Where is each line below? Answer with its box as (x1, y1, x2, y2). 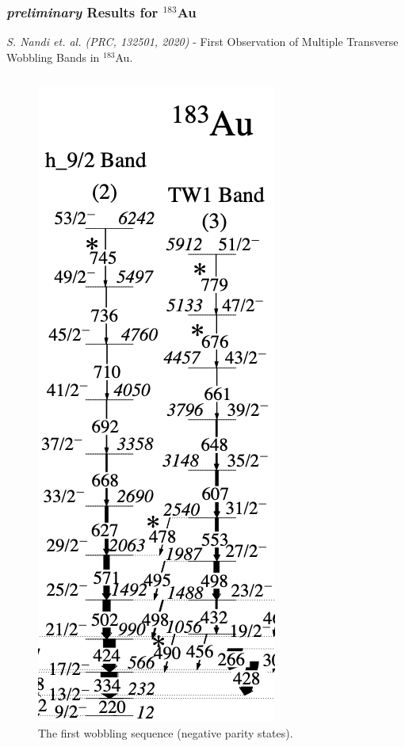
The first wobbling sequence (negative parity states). (38, 725, 293, 741)
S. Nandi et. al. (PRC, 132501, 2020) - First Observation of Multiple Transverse (6, 33, 399, 50)
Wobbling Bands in (6, 48, 100, 65)
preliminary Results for (6, 2, 159, 21)
